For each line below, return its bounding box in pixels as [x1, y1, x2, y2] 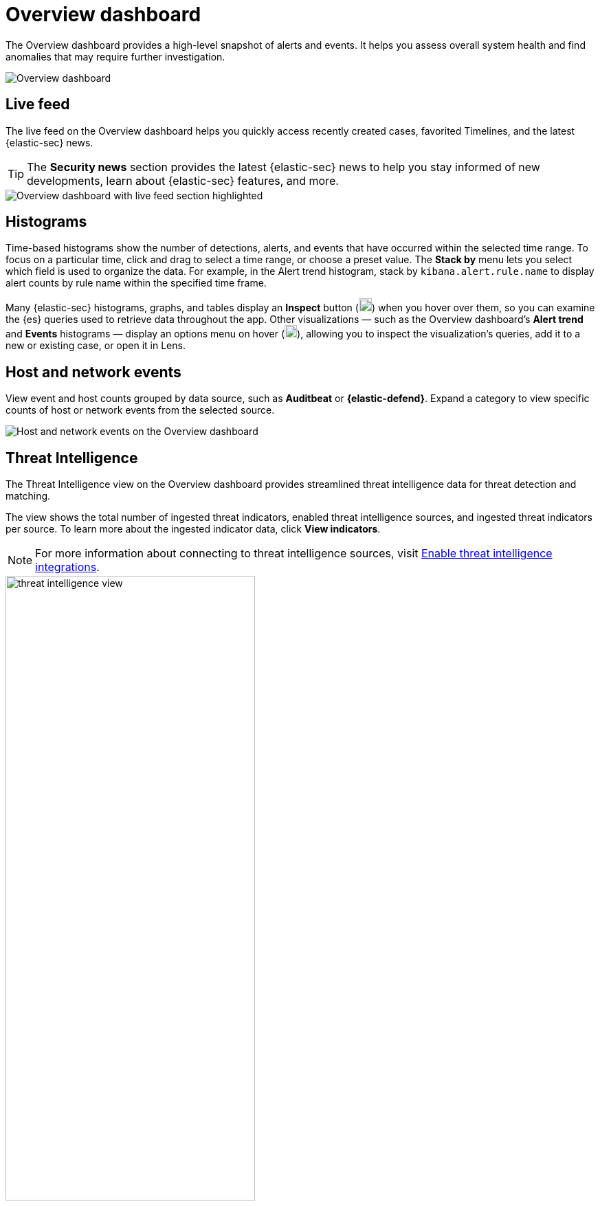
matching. [5, 490, 51, 502]
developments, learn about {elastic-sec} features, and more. [27, 173, 339, 188]
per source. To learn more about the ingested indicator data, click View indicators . [5, 523, 381, 535]
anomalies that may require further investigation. [5, 50, 225, 63]
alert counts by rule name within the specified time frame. [5, 277, 267, 289]
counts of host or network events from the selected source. [5, 404, 275, 416]
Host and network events [5, 363, 181, 381]
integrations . [35, 560, 100, 574]
